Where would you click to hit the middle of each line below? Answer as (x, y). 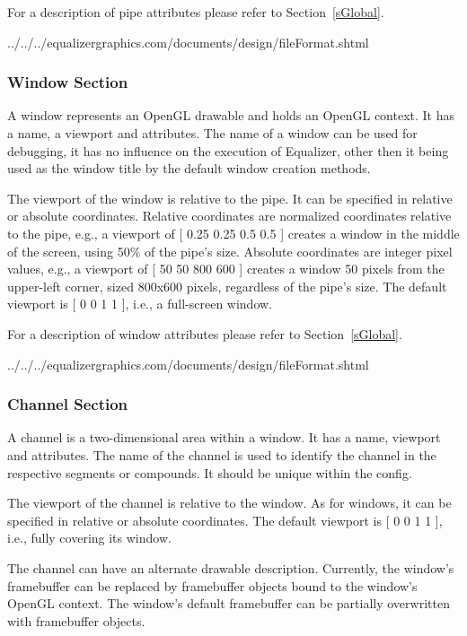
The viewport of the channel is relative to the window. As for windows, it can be (229, 503)
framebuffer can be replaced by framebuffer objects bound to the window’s (212, 585)
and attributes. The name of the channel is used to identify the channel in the (222, 454)
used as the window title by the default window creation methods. (189, 168)
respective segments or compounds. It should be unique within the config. (210, 472)
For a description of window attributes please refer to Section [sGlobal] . (205, 333)
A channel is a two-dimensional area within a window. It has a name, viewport (224, 437)
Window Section (68, 82)
